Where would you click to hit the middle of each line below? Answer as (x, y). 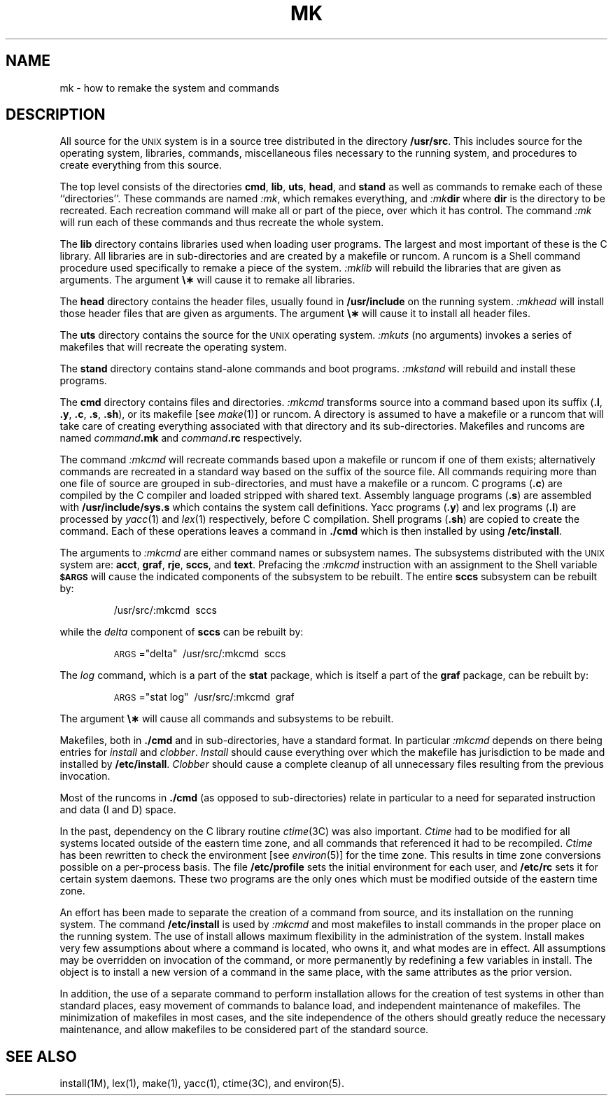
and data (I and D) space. (118, 810)
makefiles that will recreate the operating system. (173, 347)
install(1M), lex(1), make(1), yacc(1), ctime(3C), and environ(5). (202, 1084)
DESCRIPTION (56, 115)
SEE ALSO (41, 1056)
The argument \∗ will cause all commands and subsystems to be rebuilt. (227, 719)
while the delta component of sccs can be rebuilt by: (182, 632)
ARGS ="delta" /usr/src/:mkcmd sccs (200, 654)
